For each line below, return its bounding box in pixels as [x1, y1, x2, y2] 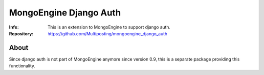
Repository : [9, 30, 34, 36]
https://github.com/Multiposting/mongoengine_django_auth [47, 30, 168, 36]
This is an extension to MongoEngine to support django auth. [47, 24, 171, 30]
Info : [9, 24, 19, 30]
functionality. [9, 63, 36, 69]
